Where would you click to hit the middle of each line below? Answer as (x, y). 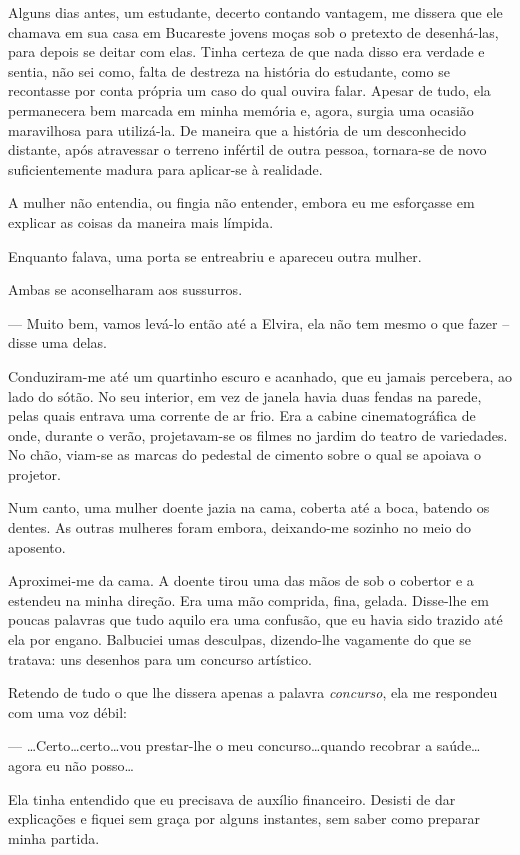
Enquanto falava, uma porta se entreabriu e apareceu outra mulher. (215, 255)
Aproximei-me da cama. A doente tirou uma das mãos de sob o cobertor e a (241, 580)
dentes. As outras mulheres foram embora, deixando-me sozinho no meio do (239, 527)
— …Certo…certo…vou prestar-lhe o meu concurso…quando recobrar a (220, 745)
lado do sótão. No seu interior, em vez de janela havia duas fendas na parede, (245, 395)
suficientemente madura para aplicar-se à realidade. (165, 168)
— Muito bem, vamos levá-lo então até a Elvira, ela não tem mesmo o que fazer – (259, 322)
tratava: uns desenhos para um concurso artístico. (160, 658)
